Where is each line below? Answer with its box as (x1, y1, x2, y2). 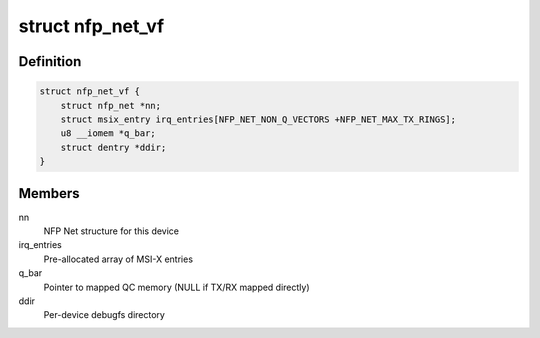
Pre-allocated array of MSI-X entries (43, 253, 194, 265)
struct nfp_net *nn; (60, 100, 162, 111)
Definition (18, 53, 82, 70)
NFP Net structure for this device (43, 225, 180, 237)
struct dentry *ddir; (60, 141, 167, 153)
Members (18, 185, 80, 202)
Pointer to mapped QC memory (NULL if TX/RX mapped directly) (43, 281, 310, 293)
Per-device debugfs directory (43, 309, 165, 321)
